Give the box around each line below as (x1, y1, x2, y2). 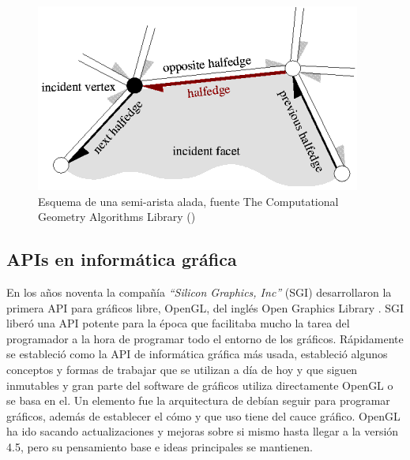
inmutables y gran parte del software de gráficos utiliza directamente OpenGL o (6, 376, 393, 393)
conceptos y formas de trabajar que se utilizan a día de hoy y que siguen (6, 361, 358, 377)
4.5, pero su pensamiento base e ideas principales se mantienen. (6, 438, 313, 454)
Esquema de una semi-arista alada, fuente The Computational (38, 193, 339, 209)
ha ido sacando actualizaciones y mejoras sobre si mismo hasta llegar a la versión (6, 423, 399, 439)
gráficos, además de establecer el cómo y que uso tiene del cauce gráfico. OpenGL (6, 407, 401, 424)
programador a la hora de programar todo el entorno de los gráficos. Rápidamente (6, 330, 404, 346)
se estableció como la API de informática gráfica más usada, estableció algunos (6, 346, 388, 362)
